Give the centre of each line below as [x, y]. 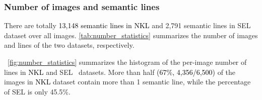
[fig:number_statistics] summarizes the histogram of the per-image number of [127, 62]
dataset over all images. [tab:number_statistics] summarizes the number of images [131, 35]
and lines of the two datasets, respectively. [69, 45]
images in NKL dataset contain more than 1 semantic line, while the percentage [127, 82]
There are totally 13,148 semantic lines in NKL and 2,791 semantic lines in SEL [127, 25]
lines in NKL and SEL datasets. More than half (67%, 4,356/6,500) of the [120, 72]
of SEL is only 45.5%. [37, 91]
